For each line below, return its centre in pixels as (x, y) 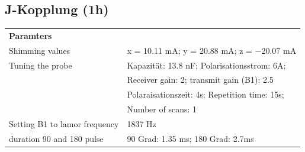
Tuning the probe (41, 65)
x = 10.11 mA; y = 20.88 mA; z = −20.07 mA (212, 50)
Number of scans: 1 (162, 109)
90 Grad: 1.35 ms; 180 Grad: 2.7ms (190, 138)
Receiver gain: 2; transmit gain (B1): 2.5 (200, 80)
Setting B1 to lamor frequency (64, 124)
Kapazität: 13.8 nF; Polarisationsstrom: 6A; (206, 65)
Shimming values (40, 50)
